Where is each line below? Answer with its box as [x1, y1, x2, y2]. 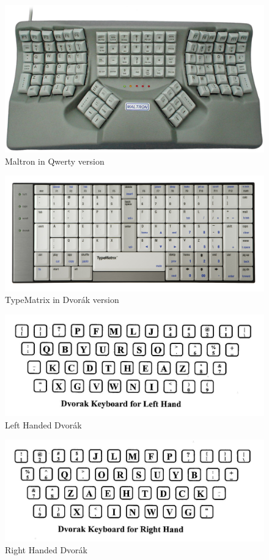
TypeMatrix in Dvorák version [5, 293, 119, 306]
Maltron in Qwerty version [5, 154, 105, 167]
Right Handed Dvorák [5, 543, 88, 556]
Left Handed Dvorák [5, 418, 82, 431]
